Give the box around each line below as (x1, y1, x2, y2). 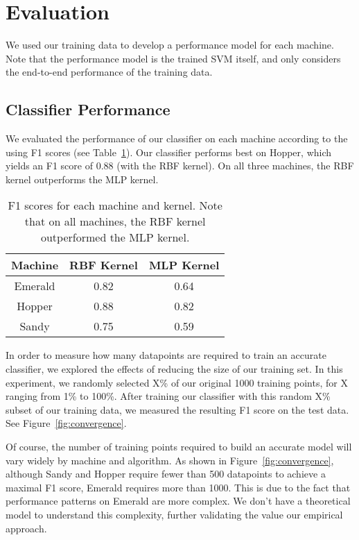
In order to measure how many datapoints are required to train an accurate (6, 348, 326, 362)
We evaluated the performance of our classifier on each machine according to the (6, 131, 348, 146)
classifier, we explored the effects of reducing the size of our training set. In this (6, 362, 343, 376)
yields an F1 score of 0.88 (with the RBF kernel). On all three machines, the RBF (6, 158, 354, 173)
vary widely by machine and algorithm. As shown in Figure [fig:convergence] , (6, 453, 334, 467)
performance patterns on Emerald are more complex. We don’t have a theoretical (6, 493, 351, 508)
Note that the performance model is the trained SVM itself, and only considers (6, 51, 341, 65)
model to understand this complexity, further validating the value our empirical (6, 507, 343, 522)
